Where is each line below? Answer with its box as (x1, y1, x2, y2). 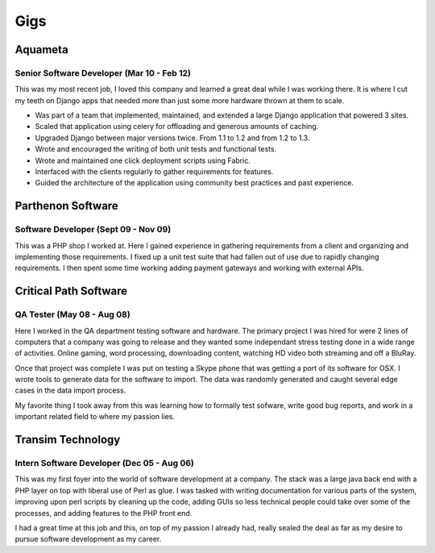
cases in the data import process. (14, 385, 126, 395)
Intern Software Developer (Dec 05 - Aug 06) (14, 458, 195, 469)
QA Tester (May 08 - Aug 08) (14, 309, 130, 320)
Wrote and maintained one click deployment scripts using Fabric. (35, 156, 251, 165)
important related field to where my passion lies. (14, 412, 175, 422)
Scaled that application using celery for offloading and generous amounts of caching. (35, 122, 319, 131)
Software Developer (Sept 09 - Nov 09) (14, 224, 172, 235)
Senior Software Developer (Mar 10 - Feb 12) (14, 67, 191, 78)
